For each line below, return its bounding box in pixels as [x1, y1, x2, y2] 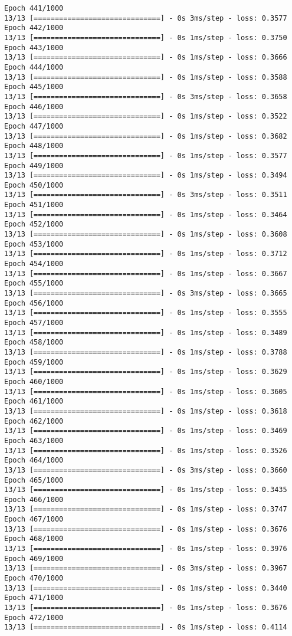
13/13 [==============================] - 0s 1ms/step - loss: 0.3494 [4, 171, 287, 180]
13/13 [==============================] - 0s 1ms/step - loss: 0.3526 [4, 446, 287, 455]
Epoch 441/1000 [4, 4, 64, 12]
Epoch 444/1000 [4, 63, 64, 71]
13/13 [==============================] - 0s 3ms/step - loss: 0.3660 [4, 465, 287, 474]
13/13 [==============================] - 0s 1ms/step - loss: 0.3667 [4, 269, 287, 278]
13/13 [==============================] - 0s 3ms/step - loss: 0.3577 [4, 14, 287, 22]
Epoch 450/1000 [4, 181, 64, 189]
